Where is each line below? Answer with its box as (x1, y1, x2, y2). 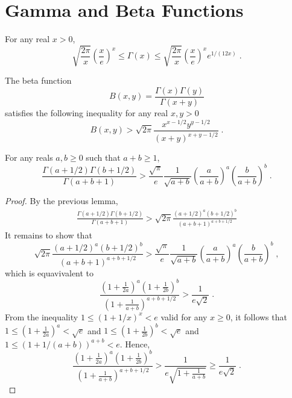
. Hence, (119, 337, 150, 350)
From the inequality (5, 310, 78, 323)
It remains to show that (5, 229, 92, 241)
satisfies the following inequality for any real (5, 106, 168, 119)
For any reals (5, 151, 53, 163)
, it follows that (230, 310, 287, 323)
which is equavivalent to (5, 266, 94, 279)
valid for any (160, 310, 208, 323)
